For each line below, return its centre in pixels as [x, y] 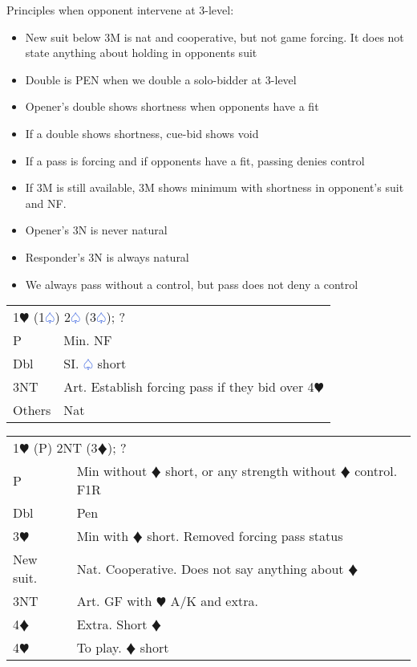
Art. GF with [114, 601]
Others [32, 410]
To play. [99, 648]
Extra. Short [112, 624]
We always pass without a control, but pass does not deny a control [192, 284]
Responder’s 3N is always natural [107, 256]
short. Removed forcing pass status [245, 536]
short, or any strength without [251, 471]
